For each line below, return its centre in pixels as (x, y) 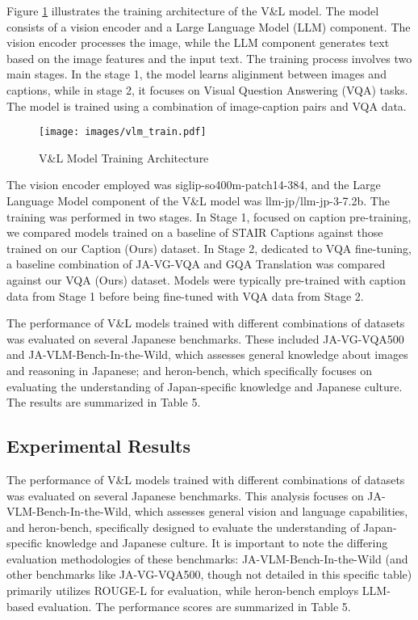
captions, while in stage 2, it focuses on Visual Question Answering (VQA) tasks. (207, 89)
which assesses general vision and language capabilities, (272, 511)
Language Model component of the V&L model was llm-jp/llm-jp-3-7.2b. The (198, 200)
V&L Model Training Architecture (124, 157)
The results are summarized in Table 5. (104, 402)
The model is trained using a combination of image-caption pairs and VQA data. (207, 105)
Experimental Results (98, 446)
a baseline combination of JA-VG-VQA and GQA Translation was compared (196, 264)
